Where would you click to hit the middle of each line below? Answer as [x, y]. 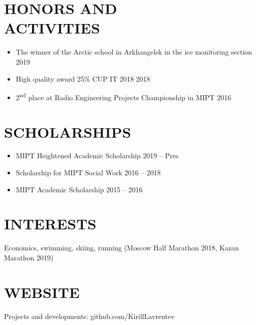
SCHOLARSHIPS [68, 131]
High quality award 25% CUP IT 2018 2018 [83, 78]
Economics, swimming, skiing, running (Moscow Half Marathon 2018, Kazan [121, 248]
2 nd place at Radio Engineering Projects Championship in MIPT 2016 [123, 96]
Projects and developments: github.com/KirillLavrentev [89, 316]
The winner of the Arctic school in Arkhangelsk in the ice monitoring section [134, 52]
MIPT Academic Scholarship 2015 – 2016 [79, 189]
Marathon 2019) [29, 257]
